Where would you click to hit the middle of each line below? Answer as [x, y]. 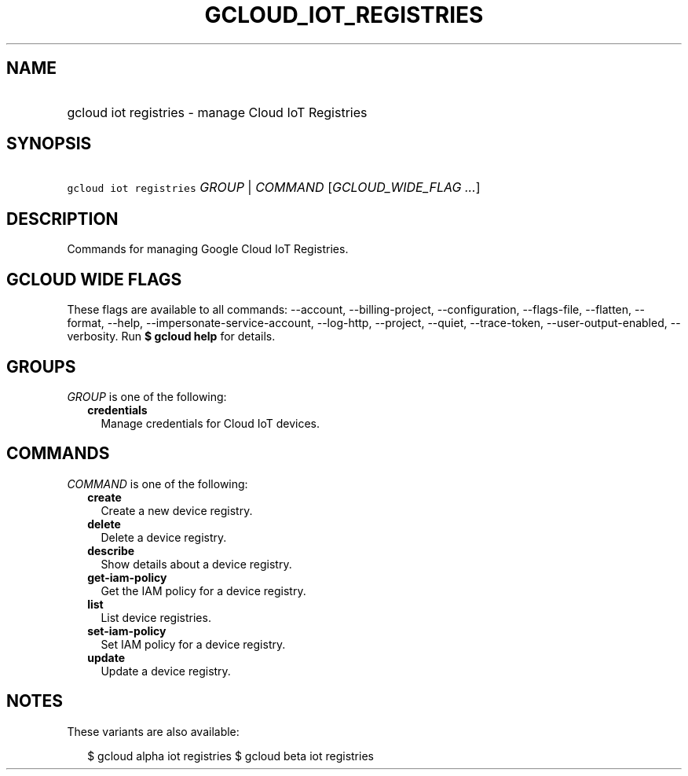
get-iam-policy [127, 577]
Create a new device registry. [177, 510]
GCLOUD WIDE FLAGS [94, 279]
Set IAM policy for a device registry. [193, 644]
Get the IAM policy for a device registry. [203, 590]
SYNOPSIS [49, 144]
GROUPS [41, 366]
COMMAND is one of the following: [157, 484]
